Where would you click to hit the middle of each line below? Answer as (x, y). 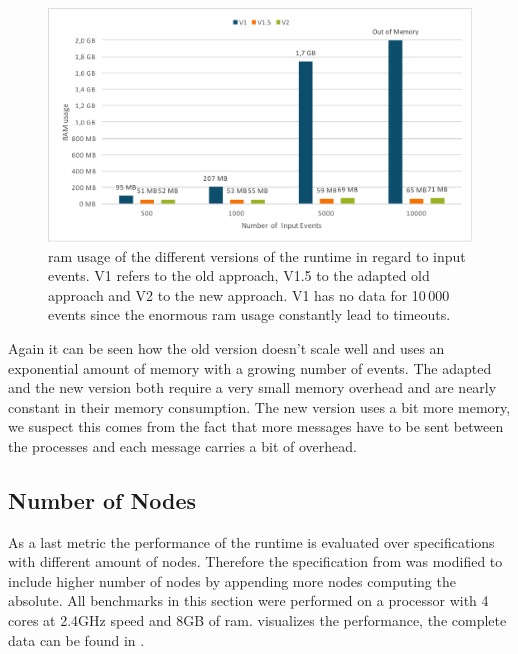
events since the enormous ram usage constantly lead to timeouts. (249, 314)
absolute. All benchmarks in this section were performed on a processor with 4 (248, 600)
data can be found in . (76, 639)
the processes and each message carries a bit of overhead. (182, 445)
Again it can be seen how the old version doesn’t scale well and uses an (226, 347)
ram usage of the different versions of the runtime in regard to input (257, 255)
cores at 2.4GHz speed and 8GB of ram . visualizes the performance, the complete (257, 620)
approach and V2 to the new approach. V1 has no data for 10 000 (249, 294)
